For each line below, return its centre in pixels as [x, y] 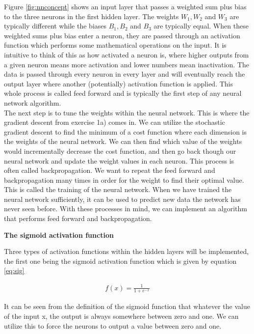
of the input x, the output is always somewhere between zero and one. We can [121, 316]
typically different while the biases [55, 26]
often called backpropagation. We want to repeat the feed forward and [110, 170]
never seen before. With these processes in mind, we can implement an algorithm [126, 209]
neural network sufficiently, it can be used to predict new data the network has [122, 199]
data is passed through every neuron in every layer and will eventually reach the [125, 74]
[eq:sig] [14, 270]
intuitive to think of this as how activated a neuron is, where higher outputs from [127, 54]
